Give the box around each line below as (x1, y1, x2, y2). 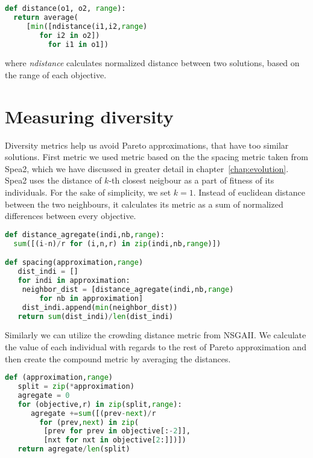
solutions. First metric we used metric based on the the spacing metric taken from (5, 150, 308, 163)
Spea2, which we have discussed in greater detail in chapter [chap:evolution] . (5, 162, 289, 175)
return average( (13, 13, 78, 22)
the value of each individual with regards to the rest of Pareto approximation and (5, 340, 306, 353)
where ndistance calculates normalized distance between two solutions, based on (5, 57, 300, 69)
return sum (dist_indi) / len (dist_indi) (17, 312, 174, 321)
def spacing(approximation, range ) (5, 258, 144, 267)
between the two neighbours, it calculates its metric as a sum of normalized (5, 197, 283, 210)
